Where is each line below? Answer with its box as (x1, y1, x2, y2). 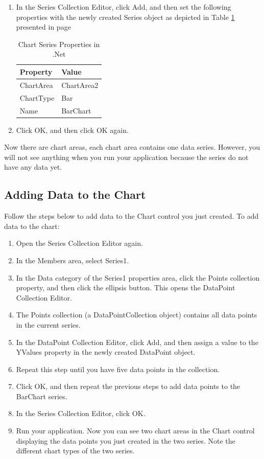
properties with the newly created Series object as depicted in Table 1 (16, 11, 235, 22)
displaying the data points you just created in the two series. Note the (16, 435, 235, 446)
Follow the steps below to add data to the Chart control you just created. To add (4, 211, 259, 221)
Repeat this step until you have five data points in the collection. (16, 363, 220, 374)
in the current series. (16, 319, 81, 330)
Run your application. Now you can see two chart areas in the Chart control (16, 425, 255, 436)
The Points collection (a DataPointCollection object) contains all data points (16, 309, 257, 320)
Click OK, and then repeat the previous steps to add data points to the (16, 381, 241, 392)
